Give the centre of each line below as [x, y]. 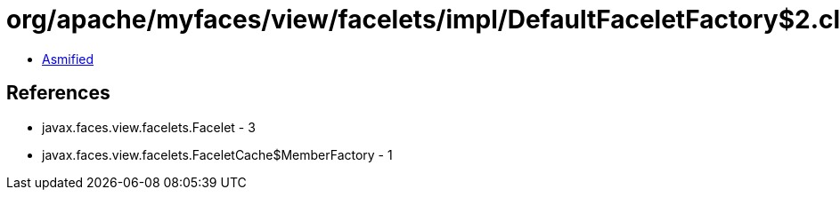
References [58, 93]
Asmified [68, 59]
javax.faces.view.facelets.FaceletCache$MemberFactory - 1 [217, 154]
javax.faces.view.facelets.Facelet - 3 [149, 127]
